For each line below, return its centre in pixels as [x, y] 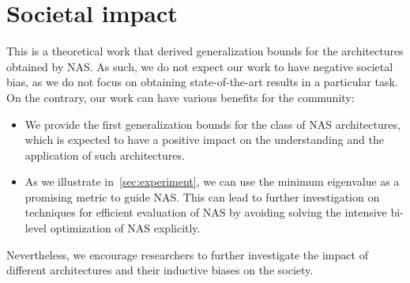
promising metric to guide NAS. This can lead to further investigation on [202, 196]
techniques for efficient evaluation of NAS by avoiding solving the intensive [206, 212]
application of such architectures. [105, 155]
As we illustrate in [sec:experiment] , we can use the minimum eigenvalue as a [212, 181]
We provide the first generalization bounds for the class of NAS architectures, [213, 124]
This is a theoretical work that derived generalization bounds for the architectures [205, 51]
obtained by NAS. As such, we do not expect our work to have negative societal [200, 66]
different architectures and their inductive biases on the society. [160, 270]
